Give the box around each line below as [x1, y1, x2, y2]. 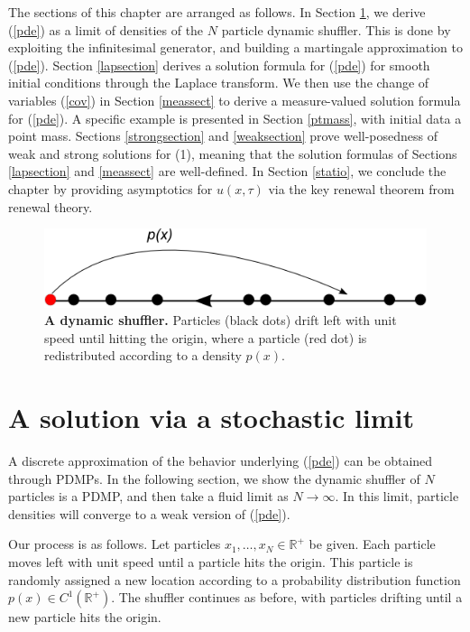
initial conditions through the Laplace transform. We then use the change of [8, 73, 429, 92]
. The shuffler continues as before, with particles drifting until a [111, 588, 463, 607]
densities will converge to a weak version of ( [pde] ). [8, 504, 290, 523]
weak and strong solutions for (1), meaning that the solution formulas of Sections [8, 144, 457, 163]
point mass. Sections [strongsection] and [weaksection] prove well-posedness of [8, 126, 438, 145]
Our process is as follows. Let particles [8, 534, 221, 553]
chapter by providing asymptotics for [8, 179, 213, 198]
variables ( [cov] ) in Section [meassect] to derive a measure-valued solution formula [8, 90, 461, 109]
